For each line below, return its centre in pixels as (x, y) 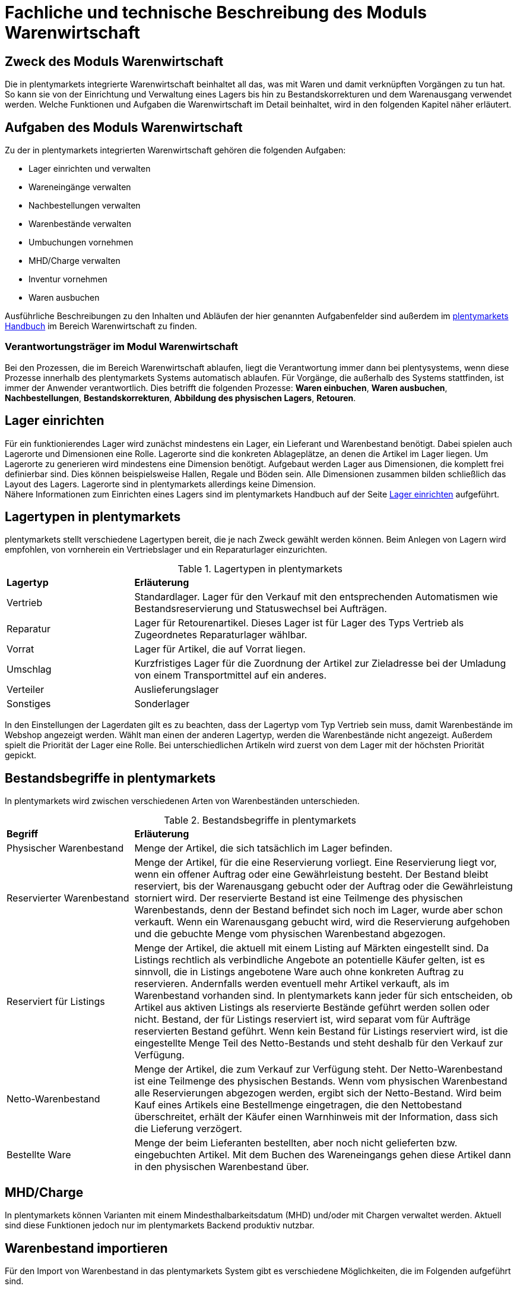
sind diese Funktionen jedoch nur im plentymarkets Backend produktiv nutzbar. (160, 1225)
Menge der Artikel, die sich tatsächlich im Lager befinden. (264, 848)
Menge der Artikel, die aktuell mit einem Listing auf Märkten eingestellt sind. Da (312, 948)
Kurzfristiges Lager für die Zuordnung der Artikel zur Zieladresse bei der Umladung (320, 664)
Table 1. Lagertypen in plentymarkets (260, 569)
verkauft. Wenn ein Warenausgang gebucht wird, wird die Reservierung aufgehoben (322, 922)
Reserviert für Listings (56, 1002)
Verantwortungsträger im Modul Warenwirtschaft (122, 347)
